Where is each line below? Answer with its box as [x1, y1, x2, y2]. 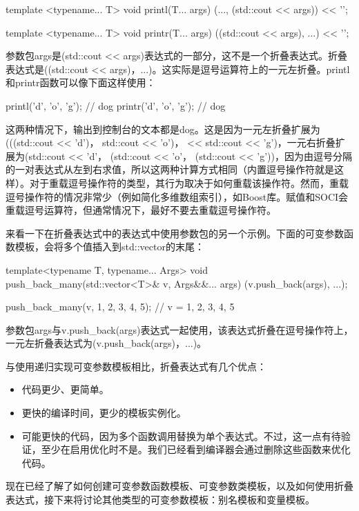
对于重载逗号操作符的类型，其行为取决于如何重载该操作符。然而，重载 [29, 175, 349, 190]
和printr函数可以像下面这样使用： [6, 75, 156, 90]
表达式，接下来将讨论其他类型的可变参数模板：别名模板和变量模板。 [6, 492, 315, 507]
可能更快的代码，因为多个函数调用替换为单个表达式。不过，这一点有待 [21, 428, 341, 443]
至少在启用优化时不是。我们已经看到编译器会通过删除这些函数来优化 [41, 442, 351, 457]
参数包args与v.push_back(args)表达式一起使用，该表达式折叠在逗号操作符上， [6, 322, 353, 337]
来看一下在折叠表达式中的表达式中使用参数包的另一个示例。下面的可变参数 [6, 226, 344, 240]
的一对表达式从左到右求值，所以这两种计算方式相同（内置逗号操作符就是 [6, 162, 334, 177]
